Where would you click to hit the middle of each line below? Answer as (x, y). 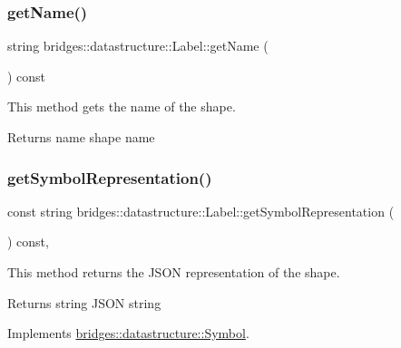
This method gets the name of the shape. (122, 106)
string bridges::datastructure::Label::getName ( (138, 46)
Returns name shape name (81, 137)
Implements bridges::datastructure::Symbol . (128, 333)
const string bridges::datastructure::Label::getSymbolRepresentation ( (201, 211)
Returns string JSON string (84, 302)
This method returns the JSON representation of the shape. (174, 272)
